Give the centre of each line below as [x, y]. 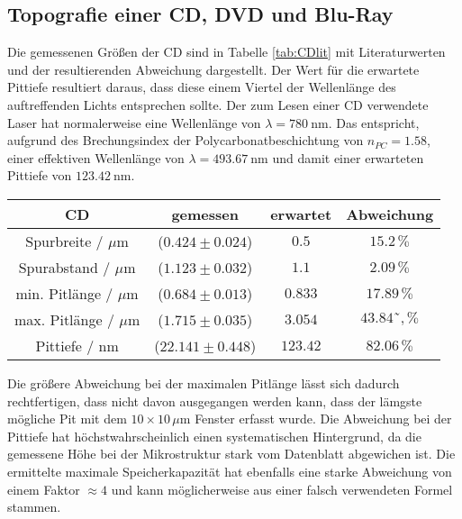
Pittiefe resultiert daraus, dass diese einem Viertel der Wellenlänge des [202, 87]
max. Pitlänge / [64, 319]
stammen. [34, 507]
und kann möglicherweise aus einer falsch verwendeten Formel [282, 489]
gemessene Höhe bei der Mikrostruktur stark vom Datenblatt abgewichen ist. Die [231, 454]
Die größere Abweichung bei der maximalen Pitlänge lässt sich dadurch [204, 382]
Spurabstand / [64, 267]
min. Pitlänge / [64, 293]
